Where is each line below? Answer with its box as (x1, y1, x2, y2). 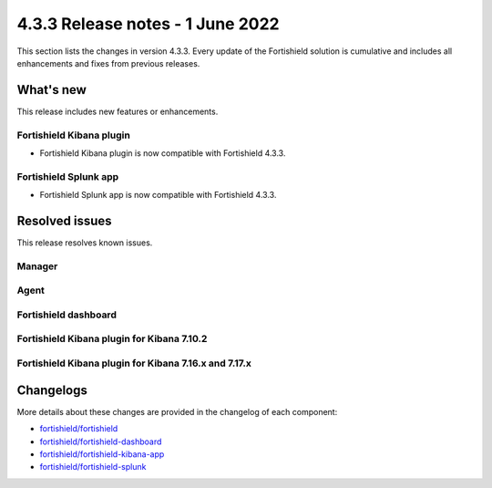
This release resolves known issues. (16, 237, 153, 248)
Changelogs (16, 382, 88, 398)
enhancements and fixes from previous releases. (16, 57, 200, 68)
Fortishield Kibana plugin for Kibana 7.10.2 (16, 333, 208, 346)
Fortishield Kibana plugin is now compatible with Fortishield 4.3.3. (39, 147, 286, 159)
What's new (16, 82, 87, 98)
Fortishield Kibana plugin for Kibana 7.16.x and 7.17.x (16, 357, 252, 369)
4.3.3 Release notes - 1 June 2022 (16, 14, 280, 34)
